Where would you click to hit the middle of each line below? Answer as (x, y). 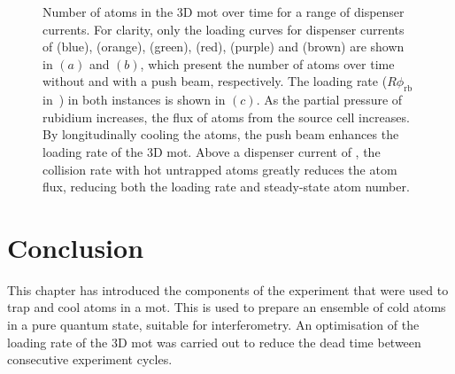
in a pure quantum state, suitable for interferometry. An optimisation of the (213, 325)
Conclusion (76, 247)
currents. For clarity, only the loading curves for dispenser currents (224, 29)
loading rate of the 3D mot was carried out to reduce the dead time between (214, 342)
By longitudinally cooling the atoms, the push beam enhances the (221, 134)
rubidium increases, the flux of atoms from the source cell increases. (226, 117)
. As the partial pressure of (329, 100)
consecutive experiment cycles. (90, 359)
